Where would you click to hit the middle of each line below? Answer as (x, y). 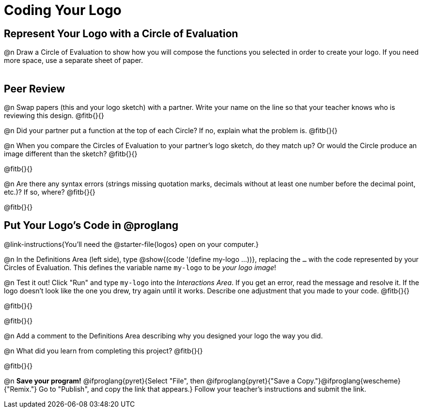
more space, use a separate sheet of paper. (74, 61)
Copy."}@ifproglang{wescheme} (349, 381)
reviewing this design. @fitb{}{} (54, 116)
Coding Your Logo (63, 10)
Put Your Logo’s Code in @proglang (91, 226)
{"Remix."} (21, 389)
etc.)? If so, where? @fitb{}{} (50, 192)
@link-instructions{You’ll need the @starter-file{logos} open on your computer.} (131, 244)
